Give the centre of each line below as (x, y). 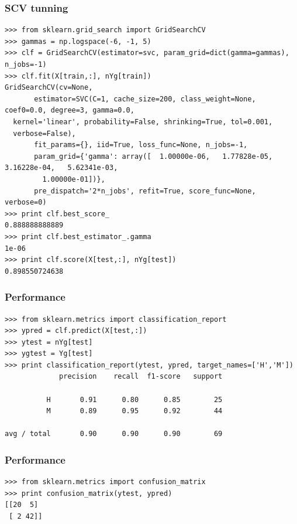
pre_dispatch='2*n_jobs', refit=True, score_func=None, (145, 191)
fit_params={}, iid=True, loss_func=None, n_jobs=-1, (141, 145)
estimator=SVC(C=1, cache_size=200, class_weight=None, (145, 99)
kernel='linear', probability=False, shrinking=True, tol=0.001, (143, 122)
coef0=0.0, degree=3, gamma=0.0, (70, 110)
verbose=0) (26, 203)
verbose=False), (44, 133)
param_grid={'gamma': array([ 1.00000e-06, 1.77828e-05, (153, 156)
